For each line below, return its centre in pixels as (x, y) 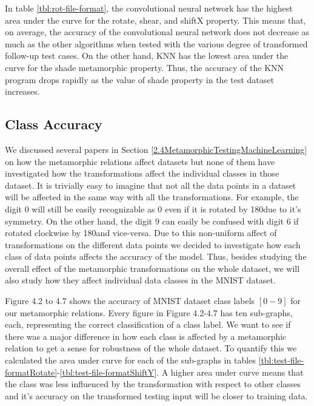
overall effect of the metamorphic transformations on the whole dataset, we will (152, 268)
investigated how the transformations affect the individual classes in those (142, 173)
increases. (22, 91)
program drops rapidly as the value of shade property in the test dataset (139, 79)
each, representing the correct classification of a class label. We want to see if (148, 324)
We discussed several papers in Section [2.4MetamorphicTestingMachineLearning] (156, 149)
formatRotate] (31, 372)
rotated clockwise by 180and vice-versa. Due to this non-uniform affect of (141, 233)
